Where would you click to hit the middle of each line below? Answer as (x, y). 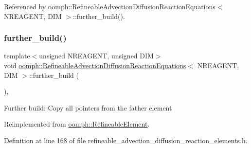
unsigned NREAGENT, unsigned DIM (96, 56)
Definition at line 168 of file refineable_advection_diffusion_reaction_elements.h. (126, 140)
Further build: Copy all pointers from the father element (88, 107)
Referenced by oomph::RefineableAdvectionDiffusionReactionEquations (110, 6)
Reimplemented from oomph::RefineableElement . (77, 124)
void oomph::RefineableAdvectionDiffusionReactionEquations (95, 65)
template (17, 56)
